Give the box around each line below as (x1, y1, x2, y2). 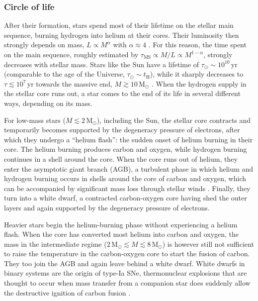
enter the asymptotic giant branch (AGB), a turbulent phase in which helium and (4, 163, 254, 174)
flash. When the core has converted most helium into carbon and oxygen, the (4, 229, 239, 239)
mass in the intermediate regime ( (4, 238, 107, 249)
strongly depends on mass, (4, 39, 85, 50)
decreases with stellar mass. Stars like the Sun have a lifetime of (4, 59, 199, 69)
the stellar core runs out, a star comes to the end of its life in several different (4, 88, 241, 99)
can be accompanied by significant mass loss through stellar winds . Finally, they (4, 183, 251, 193)
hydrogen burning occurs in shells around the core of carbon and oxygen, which (4, 173, 247, 184)
